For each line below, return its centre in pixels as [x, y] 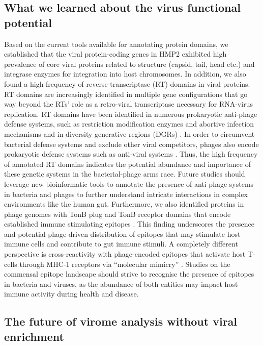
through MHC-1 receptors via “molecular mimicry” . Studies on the [125, 264]
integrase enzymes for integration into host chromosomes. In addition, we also [125, 74]
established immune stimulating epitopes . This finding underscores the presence [129, 224]
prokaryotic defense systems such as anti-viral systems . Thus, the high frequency [131, 154]
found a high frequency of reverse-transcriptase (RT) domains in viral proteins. [127, 83]
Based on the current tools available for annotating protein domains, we [116, 44]
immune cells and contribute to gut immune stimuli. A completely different [121, 244]
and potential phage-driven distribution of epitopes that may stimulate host [122, 233]
